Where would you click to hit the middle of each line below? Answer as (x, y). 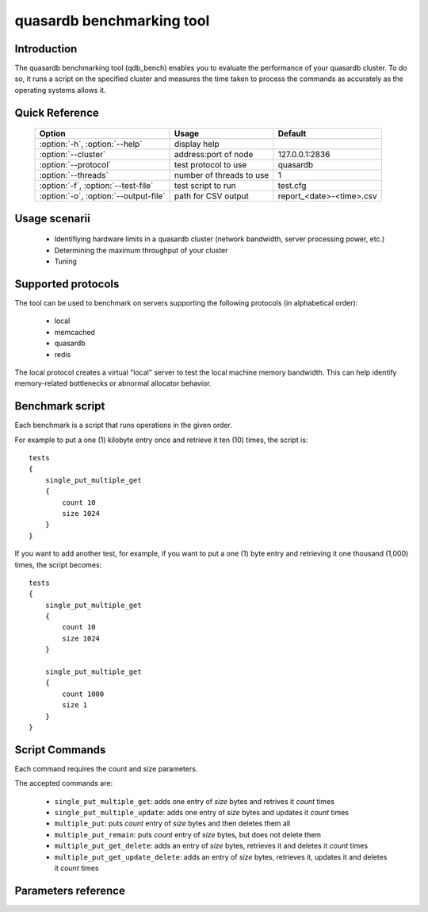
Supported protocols (67, 284)
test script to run (205, 186)
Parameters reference (70, 890)
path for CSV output (212, 196)
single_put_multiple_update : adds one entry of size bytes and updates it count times (201, 813)
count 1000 (83, 694)
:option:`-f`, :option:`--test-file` (96, 186)
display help (197, 144)
